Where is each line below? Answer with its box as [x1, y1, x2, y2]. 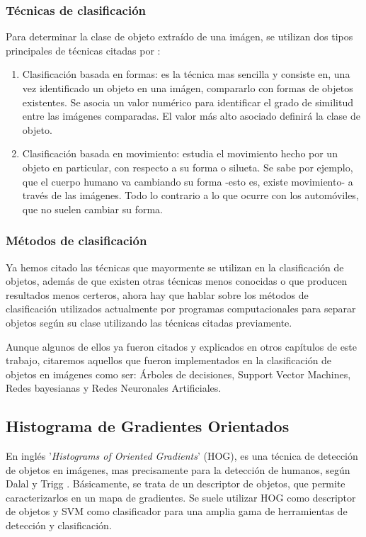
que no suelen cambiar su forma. [22, 201, 163, 216]
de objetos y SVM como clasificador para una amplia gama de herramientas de [6, 504, 348, 519]
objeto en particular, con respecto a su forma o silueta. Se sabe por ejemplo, [22, 159, 353, 174]
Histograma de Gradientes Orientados [6, 415, 290, 437]
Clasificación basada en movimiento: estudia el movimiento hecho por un [22, 146, 338, 161]
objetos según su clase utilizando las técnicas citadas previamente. [6, 315, 292, 329]
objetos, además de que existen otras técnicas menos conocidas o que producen [6, 273, 348, 288]
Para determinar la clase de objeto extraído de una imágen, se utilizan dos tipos [6, 29, 353, 44]
